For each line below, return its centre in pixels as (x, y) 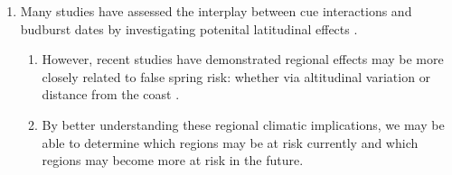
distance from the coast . (111, 94)
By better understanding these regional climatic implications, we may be (243, 124)
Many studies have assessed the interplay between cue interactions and (216, 11)
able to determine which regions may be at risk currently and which (230, 142)
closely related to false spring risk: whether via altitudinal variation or (236, 76)
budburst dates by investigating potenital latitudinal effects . (189, 28)
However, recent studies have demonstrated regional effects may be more (243, 59)
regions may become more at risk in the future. (173, 160)
